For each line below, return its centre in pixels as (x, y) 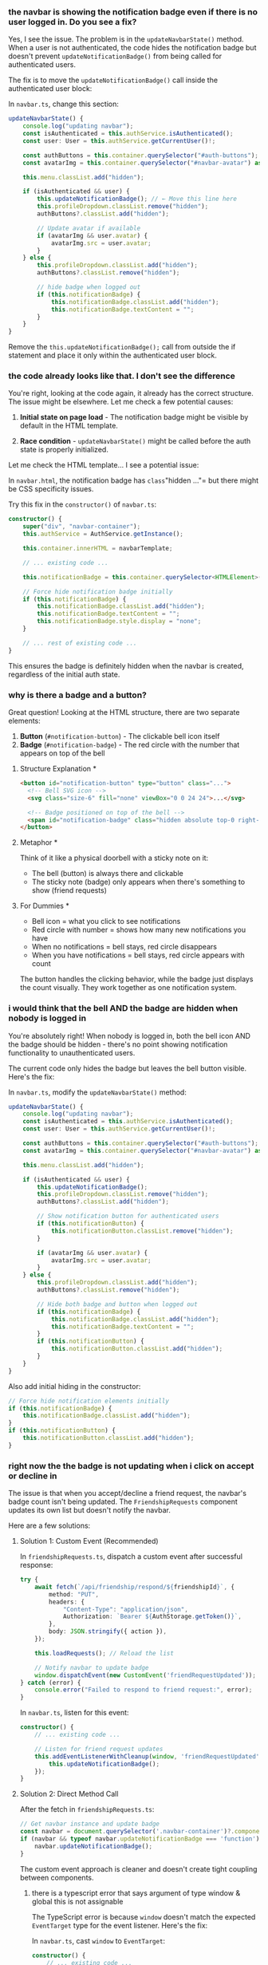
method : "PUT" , (74, 1594)
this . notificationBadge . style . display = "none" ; (119, 621)
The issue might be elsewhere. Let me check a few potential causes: (121, 402)
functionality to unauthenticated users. (72, 1052)
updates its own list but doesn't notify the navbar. (90, 1510)
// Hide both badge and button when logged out (117, 1304)
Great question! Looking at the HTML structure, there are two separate (124, 712)
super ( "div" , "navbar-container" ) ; (82, 527)
